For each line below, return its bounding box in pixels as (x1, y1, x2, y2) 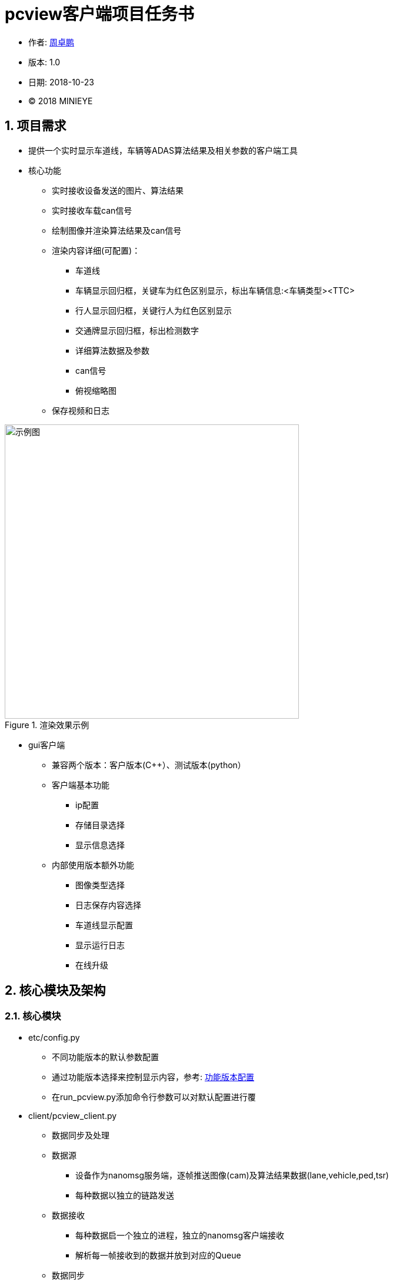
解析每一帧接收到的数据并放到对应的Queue (75, 1250, 241, 1260)
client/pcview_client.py (28, 1110, 117, 1121)
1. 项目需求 (5, 118, 66, 134)
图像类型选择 (75, 879, 125, 890)
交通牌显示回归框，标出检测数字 (75, 325, 199, 336)
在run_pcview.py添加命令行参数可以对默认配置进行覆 (52, 1091, 256, 1102)
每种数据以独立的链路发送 (75, 1190, 174, 1200)
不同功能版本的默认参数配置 (52, 1051, 159, 1062)
